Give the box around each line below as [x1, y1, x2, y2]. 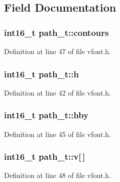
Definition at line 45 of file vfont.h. [4, 128, 111, 139]
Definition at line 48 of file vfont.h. [4, 170, 111, 180]
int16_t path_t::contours [4, 26, 109, 38]
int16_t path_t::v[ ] [4, 150, 85, 163]
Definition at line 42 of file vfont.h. [4, 87, 111, 98]
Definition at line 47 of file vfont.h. [4, 46, 111, 56]
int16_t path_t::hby [4, 109, 89, 121]
